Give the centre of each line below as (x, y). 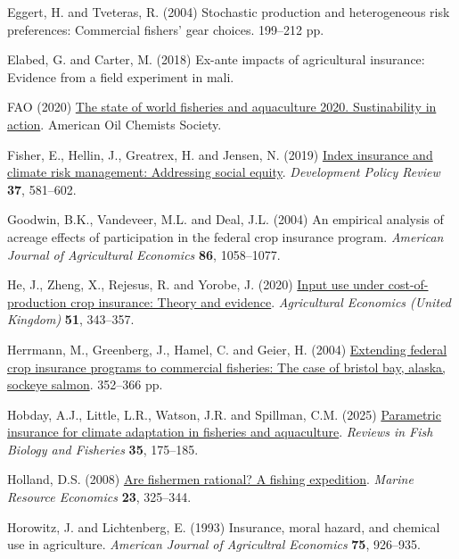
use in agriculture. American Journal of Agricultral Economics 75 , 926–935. (214, 544)
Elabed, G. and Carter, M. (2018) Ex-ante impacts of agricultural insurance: (216, 59)
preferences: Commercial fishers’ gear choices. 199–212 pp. (166, 29)
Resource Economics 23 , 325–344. (99, 497)
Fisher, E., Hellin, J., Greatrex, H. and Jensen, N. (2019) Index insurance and (220, 154)
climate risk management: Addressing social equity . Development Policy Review (224, 172)
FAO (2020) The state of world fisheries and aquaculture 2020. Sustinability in (222, 107)
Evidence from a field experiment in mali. (121, 76)
